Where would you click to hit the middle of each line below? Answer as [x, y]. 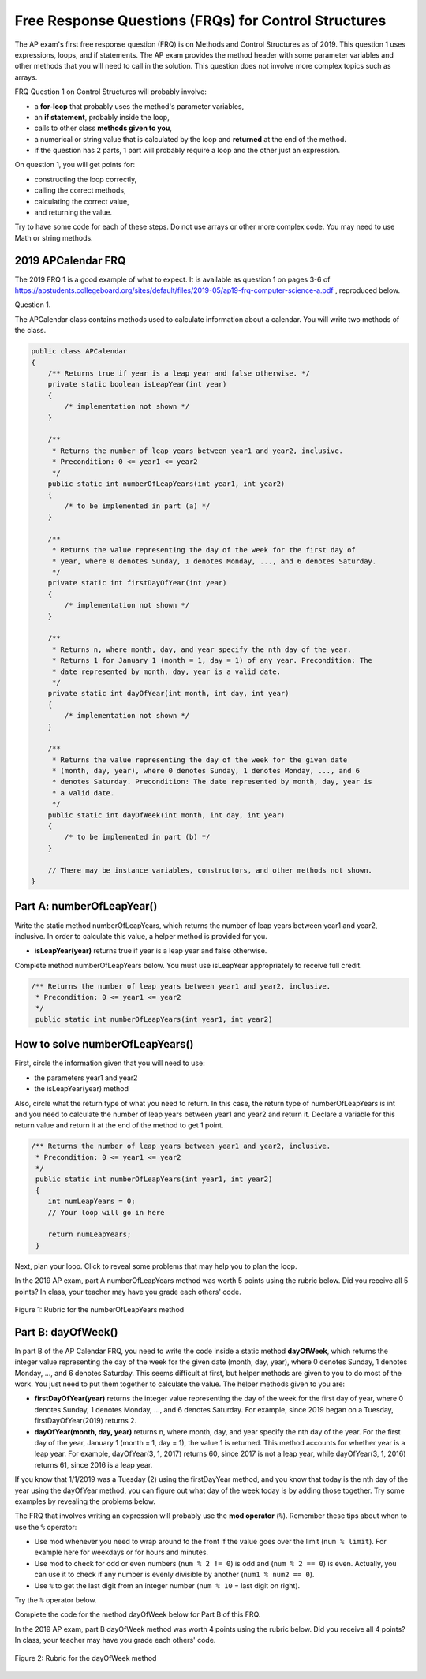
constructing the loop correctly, [86, 179]
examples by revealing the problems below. [85, 1501]
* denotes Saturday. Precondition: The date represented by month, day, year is [212, 782]
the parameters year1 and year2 [86, 1078]
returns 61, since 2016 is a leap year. [93, 1464]
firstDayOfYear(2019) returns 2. [86, 1421]
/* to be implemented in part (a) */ [137, 506]
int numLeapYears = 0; [92, 1202]
